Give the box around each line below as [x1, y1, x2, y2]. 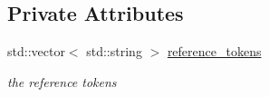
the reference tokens [7, 72, 117, 91]
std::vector [7, 42, 65, 61]
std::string [86, 42, 142, 61]
